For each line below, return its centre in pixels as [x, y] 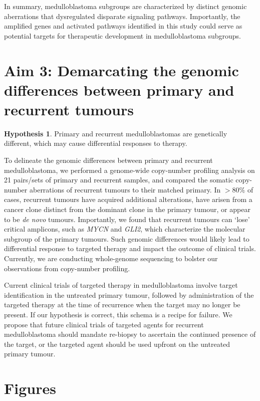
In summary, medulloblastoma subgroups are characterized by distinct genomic [125, 6]
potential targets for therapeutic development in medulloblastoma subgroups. [123, 35]
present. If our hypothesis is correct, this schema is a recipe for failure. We [118, 314]
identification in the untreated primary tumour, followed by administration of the [129, 294]
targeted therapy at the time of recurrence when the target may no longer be [122, 305]
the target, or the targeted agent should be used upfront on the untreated [117, 344]
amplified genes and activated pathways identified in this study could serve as [123, 26]
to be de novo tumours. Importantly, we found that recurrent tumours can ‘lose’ [127, 219]
